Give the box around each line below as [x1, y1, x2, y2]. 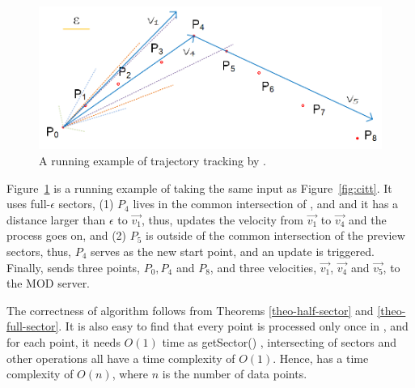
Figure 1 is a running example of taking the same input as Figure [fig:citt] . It [6, 179, 392, 196]
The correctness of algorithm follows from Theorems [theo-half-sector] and [6, 301, 374, 318]
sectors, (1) [58, 195, 114, 212]
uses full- [6, 195, 51, 212]
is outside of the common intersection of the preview [146, 227, 405, 244]
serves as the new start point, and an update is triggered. [91, 243, 375, 260]
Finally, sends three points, [6, 258, 140, 275]
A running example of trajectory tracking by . [39, 152, 266, 169]
